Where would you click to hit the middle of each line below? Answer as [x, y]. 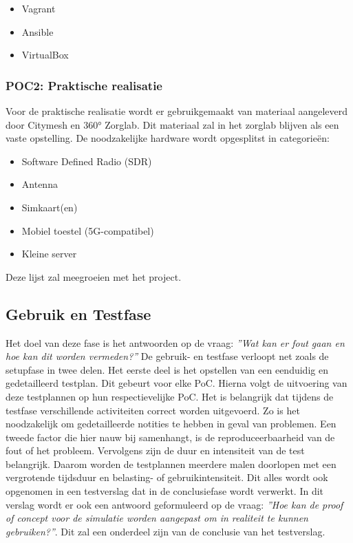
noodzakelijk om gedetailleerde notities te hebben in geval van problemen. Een [171, 424]
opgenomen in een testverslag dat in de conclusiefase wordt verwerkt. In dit [165, 491]
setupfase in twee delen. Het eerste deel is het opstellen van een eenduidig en [167, 369]
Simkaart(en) [50, 207]
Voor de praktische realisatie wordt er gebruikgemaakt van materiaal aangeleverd [177, 111]
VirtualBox [45, 55]
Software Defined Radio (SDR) [87, 161]
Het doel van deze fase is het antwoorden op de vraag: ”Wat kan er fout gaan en [175, 342]
